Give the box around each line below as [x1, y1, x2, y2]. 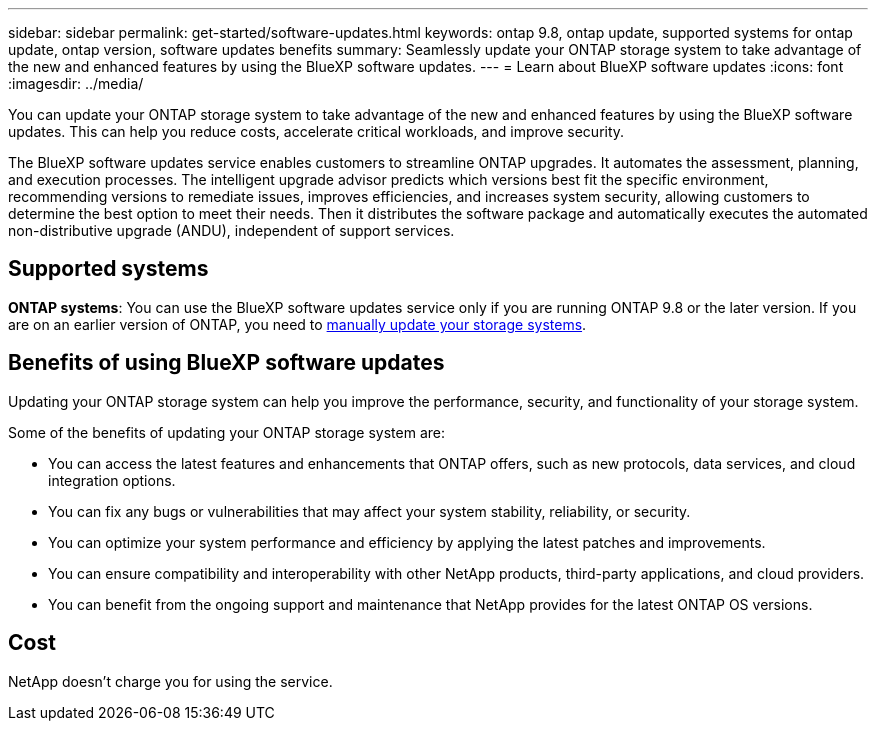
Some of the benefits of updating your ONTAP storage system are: [8, 423, 445, 441]
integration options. [48, 471, 176, 489]
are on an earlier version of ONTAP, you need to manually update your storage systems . [8, 315, 587, 333]
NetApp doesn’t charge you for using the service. [8, 672, 333, 690]
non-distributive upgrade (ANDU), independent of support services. [8, 222, 455, 239]
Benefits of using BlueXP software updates [8, 350, 445, 376]
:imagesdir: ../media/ [8, 75, 144, 92]
